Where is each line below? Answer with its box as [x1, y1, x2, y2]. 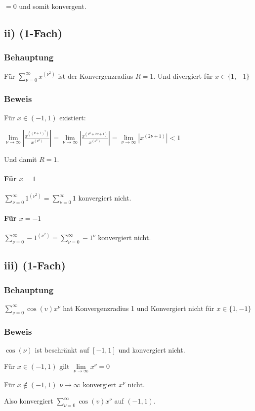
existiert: [59, 112, 86, 122]
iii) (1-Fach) [4, 257, 66, 273]
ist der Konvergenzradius [58, 70, 133, 81]
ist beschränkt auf [35, 344, 89, 355]
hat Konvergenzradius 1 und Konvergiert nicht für [63, 303, 214, 313]
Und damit [4, 154, 37, 164]
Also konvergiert [4, 396, 53, 406]
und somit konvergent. [19, 1, 86, 11]
